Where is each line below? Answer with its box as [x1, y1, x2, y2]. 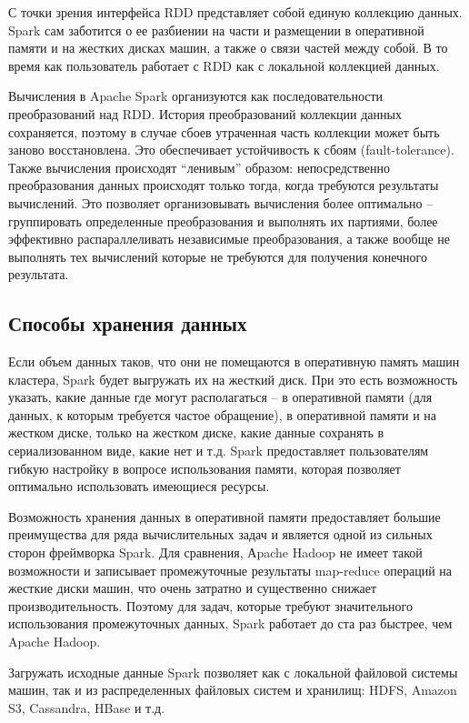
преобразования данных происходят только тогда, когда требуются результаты [8, 176, 439, 195]
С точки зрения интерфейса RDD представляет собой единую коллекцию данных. [8, 3, 463, 21]
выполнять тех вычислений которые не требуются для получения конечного [8, 246, 428, 266]
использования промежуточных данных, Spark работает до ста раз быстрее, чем [8, 614, 453, 633]
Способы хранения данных [8, 309, 247, 337]
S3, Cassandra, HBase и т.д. [8, 698, 165, 717]
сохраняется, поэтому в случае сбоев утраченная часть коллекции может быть [8, 122, 440, 141]
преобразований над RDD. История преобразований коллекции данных [8, 104, 402, 123]
